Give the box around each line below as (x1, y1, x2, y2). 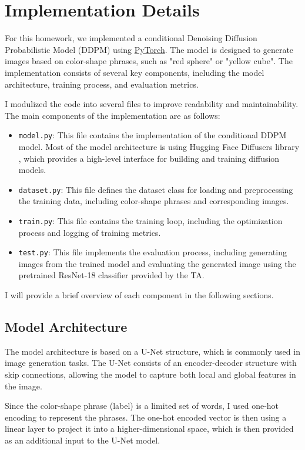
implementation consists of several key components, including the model (5, 66, 264, 78)
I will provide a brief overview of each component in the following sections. (5, 289, 274, 301)
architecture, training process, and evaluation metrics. (5, 78, 199, 90)
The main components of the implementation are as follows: (5, 109, 220, 121)
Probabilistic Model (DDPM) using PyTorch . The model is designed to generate (5, 43, 294, 55)
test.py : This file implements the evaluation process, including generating (18, 246, 287, 258)
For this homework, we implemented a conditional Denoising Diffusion (5, 32, 257, 44)
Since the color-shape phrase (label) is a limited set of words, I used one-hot (5, 399, 279, 412)
